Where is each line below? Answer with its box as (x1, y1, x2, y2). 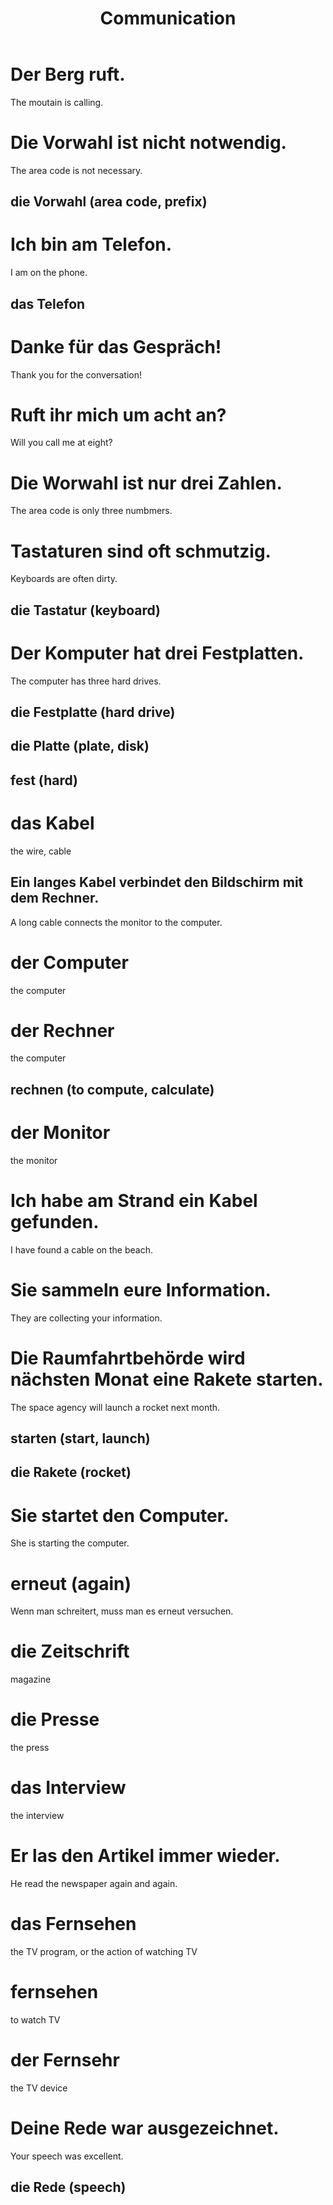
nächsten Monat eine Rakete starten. (10, 1368, 324, 1391)
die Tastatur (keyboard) (10, 602, 162, 619)
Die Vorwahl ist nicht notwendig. (10, 132, 287, 154)
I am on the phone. (10, 267, 88, 279)
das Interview (10, 1777, 127, 1799)
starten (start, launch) (10, 1430, 151, 1447)
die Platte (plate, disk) (10, 738, 150, 755)
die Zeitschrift (10, 1640, 130, 1663)
